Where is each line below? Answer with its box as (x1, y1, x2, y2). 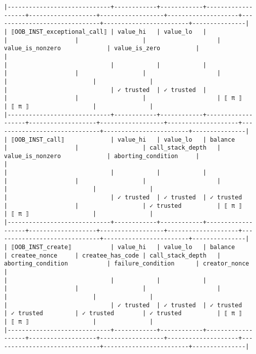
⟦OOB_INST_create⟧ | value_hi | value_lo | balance (11, 244, 235, 251)
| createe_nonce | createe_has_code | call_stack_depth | (4, 252, 221, 259)
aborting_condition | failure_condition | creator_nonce (4, 260, 249, 267)
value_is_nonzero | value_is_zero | (4, 45, 199, 52)
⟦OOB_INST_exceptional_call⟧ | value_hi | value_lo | (11, 28, 207, 35)
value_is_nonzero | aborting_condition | (4, 152, 199, 160)
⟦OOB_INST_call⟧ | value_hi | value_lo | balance (11, 136, 235, 143)
